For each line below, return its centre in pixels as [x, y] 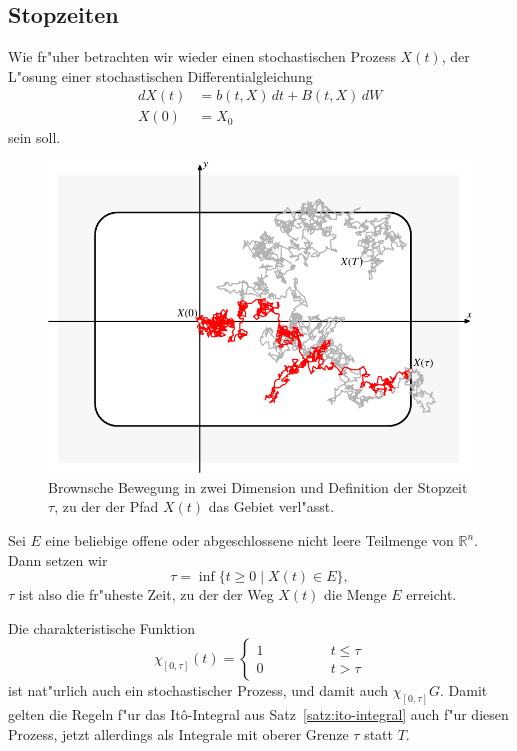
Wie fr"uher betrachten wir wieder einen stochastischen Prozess [202, 56]
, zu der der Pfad [106, 506]
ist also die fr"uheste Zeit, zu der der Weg [146, 594]
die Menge [355, 594]
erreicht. [431, 594]
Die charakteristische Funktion [101, 627]
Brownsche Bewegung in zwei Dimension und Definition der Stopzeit [258, 486]
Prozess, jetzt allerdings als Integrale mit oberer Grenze [178, 733]
